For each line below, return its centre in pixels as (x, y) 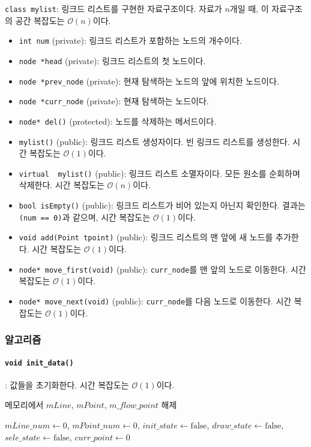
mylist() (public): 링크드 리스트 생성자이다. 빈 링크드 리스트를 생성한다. (154, 141)
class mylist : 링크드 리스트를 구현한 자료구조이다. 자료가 (113, 8)
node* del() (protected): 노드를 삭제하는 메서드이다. (118, 121)
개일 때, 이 (249, 8)
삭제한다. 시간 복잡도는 (62, 185)
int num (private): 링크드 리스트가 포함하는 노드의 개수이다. (130, 40)
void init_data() (39, 363)
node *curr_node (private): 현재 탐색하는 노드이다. (114, 101)
